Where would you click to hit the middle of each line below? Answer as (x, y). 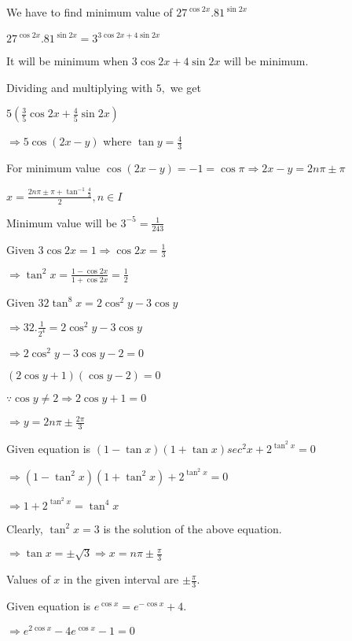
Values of (28, 579)
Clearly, (25, 528)
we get (185, 87)
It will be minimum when (68, 61)
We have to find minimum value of (90, 12)
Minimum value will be (62, 222)
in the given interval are (121, 579)
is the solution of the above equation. (192, 528)
